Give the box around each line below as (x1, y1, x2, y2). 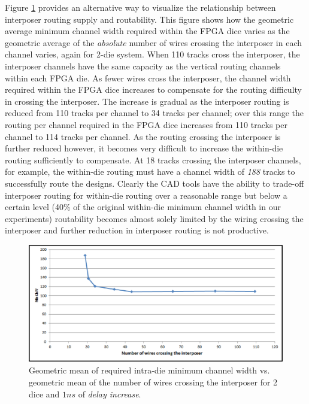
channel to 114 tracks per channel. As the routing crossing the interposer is (5, 130, 281, 142)
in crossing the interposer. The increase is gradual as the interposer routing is (5, 95, 289, 107)
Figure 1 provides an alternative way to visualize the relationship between (5, 1, 276, 13)
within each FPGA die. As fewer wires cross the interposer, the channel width (5, 71, 291, 84)
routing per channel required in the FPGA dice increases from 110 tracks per (5, 118, 287, 130)
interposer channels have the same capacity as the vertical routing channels (5, 59, 281, 72)
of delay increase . (78, 387, 141, 400)
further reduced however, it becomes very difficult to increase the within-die (5, 142, 283, 154)
